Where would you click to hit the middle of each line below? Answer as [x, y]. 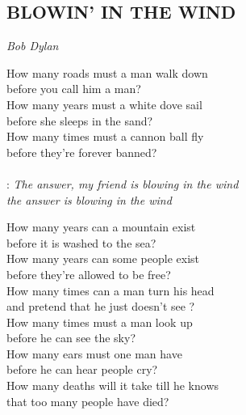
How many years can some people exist [103, 258]
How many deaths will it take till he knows [113, 385]
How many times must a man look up [100, 322]
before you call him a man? [74, 89]
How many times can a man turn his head [110, 290]
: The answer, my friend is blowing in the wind [123, 183]
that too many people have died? [88, 401]
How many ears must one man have [94, 353]
